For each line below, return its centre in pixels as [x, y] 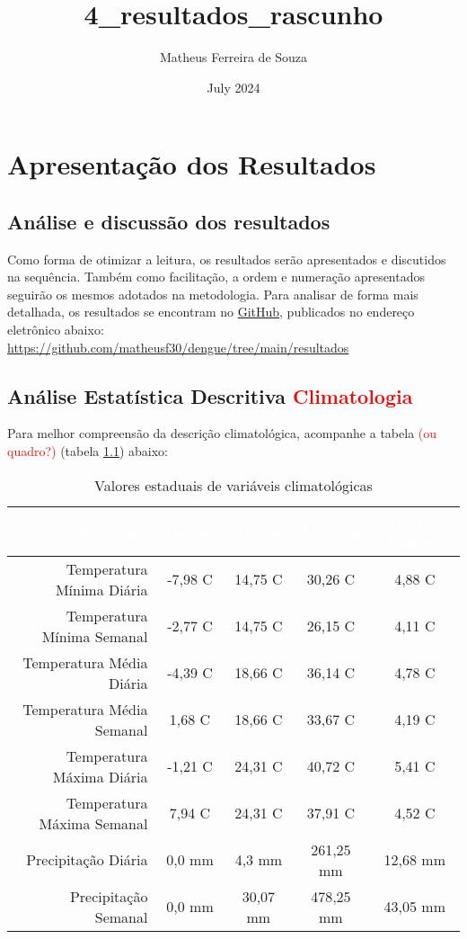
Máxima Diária [100, 776]
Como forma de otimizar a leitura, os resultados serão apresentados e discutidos [227, 259]
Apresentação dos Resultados [192, 164]
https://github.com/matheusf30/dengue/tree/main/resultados [178, 347]
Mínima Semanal [95, 636]
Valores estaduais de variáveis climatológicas [233, 485]
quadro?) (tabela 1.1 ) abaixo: [88, 451]
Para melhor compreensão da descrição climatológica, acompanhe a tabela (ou [222, 433]
